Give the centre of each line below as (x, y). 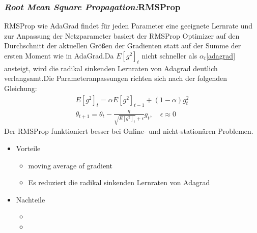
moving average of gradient (70, 165)
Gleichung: (21, 88)
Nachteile (31, 199)
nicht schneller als (169, 55)
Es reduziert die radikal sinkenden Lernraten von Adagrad (119, 182)
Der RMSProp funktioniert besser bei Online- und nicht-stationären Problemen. (129, 131)
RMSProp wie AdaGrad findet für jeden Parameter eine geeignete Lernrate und (128, 26)
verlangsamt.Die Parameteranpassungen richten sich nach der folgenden (116, 78)
